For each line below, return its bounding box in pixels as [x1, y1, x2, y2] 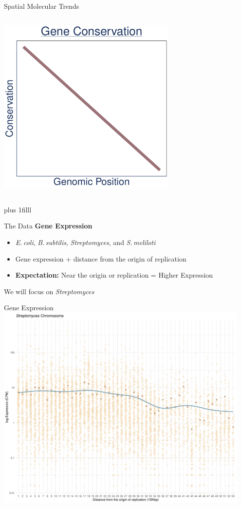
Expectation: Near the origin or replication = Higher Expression [15, 270, 213, 280]
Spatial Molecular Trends [4, 1, 79, 11]
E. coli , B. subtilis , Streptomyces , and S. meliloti [15, 237, 156, 247]
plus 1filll [4, 204, 32, 214]
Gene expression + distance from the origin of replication [15, 253, 186, 263]
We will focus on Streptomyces [4, 286, 94, 296]
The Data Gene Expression [4, 221, 93, 231]
